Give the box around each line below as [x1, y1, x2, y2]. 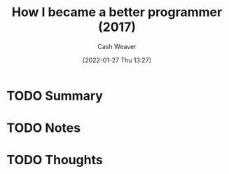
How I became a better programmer [11, 4, 223, 20]
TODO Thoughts [6, 152, 103, 168]
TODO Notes [6, 120, 81, 136]
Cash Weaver [97, 42, 137, 51]
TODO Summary [6, 88, 103, 104]
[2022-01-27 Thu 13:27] [82, 55, 152, 64]
